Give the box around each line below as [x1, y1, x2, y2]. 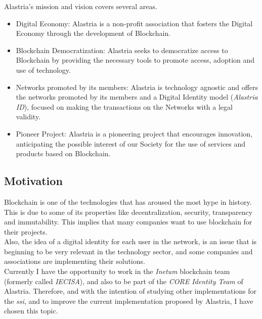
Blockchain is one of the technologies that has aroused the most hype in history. [4, 196, 252, 207]
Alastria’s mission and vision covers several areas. [4, 1, 157, 11]
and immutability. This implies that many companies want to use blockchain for [4, 216, 252, 227]
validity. [16, 111, 41, 122]
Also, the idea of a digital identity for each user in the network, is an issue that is [4, 236, 257, 247]
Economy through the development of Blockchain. [16, 28, 171, 38]
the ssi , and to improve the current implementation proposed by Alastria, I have [4, 295, 253, 306]
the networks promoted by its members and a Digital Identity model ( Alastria [16, 92, 258, 102]
